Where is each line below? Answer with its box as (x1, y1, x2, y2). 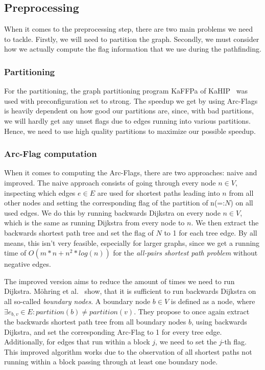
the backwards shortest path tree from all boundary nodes (4, 316, 186, 327)
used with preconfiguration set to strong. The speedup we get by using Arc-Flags (4, 95, 258, 106)
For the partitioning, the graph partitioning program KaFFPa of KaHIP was (4, 85, 248, 96)
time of (4, 247, 27, 258)
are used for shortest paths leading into (97, 187, 220, 198)
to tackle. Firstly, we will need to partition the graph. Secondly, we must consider (4, 33, 259, 44)
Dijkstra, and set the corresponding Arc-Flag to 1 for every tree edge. (4, 326, 222, 337)
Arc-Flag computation (4, 147, 97, 160)
